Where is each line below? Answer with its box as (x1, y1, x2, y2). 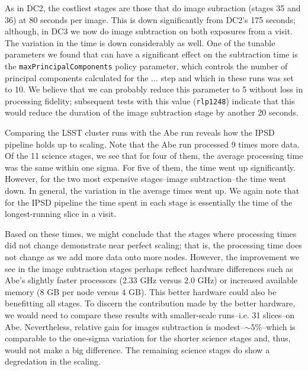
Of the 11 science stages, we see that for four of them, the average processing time (5, 149, 303, 162)
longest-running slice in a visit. (5, 207, 117, 220)
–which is (262, 320, 296, 332)
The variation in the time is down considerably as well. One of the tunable (5, 36, 275, 49)
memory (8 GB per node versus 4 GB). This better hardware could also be (5, 285, 277, 298)
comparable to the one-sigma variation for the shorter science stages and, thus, (5, 332, 291, 344)
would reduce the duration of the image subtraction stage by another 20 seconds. (5, 106, 299, 119)
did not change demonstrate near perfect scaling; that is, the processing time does (5, 239, 302, 251)
